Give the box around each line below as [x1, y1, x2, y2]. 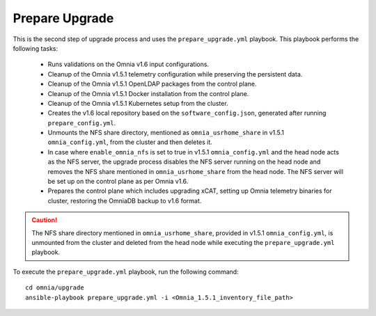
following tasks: [13, 44, 58, 52]
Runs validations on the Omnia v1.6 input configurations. [47, 60, 209, 69]
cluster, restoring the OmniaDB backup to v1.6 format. [47, 196, 202, 205]
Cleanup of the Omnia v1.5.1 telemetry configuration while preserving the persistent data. [47, 70, 303, 78]
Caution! [31, 216, 58, 224]
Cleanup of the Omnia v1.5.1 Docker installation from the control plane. [47, 89, 249, 97]
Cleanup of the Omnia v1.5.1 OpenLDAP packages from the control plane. [47, 80, 257, 88]
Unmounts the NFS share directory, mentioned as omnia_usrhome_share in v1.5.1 [47, 129, 285, 137]
